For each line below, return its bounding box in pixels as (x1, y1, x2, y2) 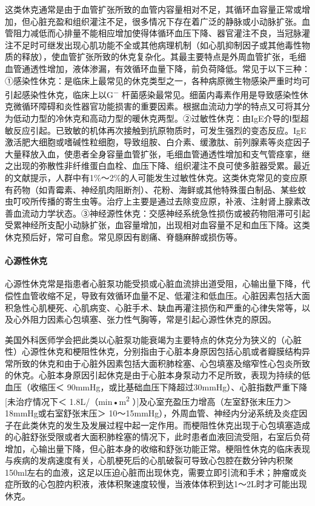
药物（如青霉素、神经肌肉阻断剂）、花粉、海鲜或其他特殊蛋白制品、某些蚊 (13, 183, 306, 195)
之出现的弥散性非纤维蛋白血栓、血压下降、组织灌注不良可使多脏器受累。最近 (5, 159, 310, 172)
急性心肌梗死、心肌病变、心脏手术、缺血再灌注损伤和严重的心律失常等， (13, 301, 302, 314)
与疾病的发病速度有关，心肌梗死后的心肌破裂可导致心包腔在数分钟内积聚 (5, 454, 293, 467)
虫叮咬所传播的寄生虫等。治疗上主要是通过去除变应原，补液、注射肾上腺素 (5, 195, 302, 208)
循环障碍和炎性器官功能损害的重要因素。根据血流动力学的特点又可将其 (21, 100, 302, 113)
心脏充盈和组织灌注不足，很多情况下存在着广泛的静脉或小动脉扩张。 (30, 15, 302, 27)
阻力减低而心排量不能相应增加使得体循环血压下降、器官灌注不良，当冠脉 (13, 27, 302, 39)
